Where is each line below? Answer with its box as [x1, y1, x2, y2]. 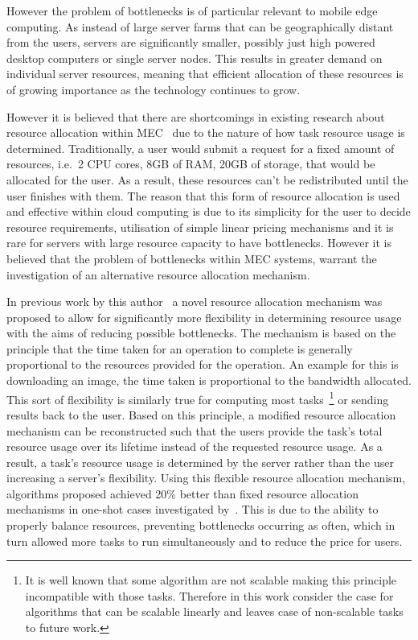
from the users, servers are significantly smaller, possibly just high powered [6, 34, 375, 51]
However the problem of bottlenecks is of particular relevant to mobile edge [6, 2, 378, 19]
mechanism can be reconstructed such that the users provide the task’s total [6, 422, 383, 439]
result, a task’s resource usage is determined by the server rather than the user [6, 453, 394, 470]
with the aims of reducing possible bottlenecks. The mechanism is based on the [6, 324, 396, 341]
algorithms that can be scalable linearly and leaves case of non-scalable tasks [25, 603, 404, 620]
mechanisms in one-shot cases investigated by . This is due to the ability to [6, 501, 379, 518]
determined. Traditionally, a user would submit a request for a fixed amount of [6, 139, 395, 156]
